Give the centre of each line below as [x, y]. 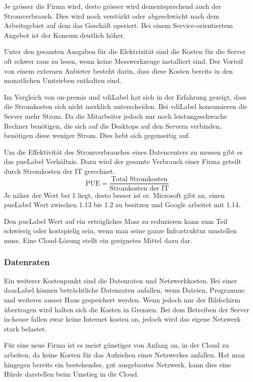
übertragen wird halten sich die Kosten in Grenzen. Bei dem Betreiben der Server [127, 309]
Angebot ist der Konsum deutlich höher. [64, 35]
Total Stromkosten [139, 179]
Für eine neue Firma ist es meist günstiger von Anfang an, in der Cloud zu [116, 345]
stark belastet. [25, 328]
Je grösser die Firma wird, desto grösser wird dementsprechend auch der [113, 6]
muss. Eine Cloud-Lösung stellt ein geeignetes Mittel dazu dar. [98, 240]
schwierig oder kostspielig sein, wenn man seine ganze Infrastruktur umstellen [120, 231]
